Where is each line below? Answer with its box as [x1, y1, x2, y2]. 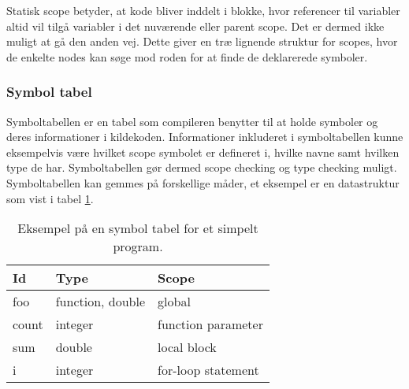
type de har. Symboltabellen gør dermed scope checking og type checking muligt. [6, 159, 397, 176]
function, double [55, 292, 146, 311]
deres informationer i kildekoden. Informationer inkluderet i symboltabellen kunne [6, 128, 403, 145]
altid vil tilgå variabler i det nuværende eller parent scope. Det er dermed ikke [6, 17, 385, 34]
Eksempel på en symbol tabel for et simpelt [17, 219, 258, 238]
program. [113, 237, 163, 256]
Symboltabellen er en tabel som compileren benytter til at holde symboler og [6, 113, 378, 129]
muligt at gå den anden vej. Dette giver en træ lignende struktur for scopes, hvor [6, 33, 398, 50]
